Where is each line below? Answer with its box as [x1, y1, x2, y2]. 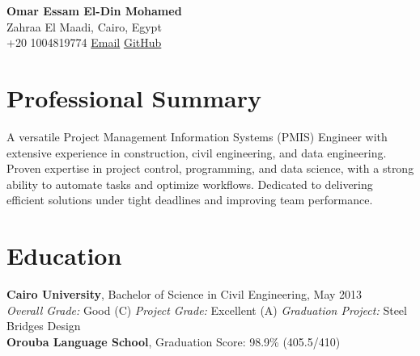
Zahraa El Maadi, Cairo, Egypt [6, 18, 162, 35]
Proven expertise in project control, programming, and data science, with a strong [6, 160, 414, 177]
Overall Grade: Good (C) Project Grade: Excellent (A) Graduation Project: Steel [6, 301, 407, 318]
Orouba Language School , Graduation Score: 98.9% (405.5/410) [6, 333, 341, 350]
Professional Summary [6, 81, 261, 114]
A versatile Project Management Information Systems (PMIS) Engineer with [6, 128, 388, 144]
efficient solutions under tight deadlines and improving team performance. [6, 191, 373, 208]
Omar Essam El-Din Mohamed [6, 2, 182, 19]
